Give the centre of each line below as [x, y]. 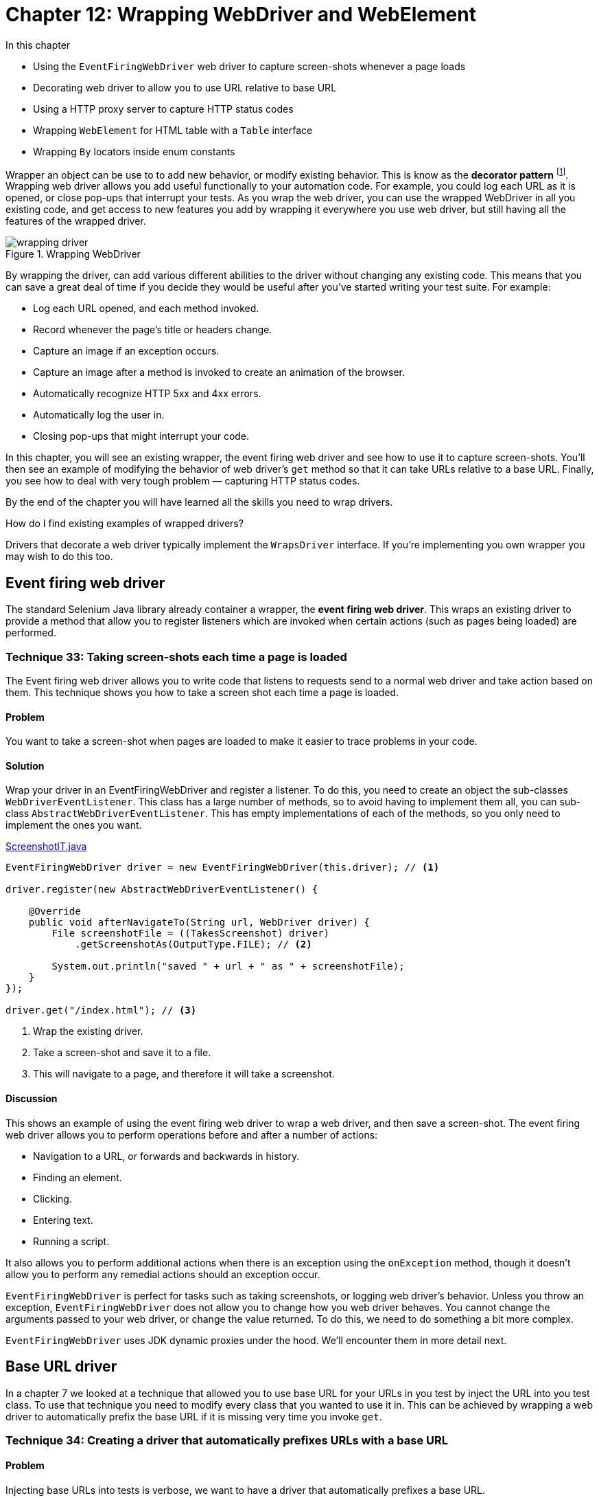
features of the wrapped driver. [76, 221]
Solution [25, 765]
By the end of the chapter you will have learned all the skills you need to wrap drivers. [199, 502]
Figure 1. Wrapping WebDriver [73, 254]
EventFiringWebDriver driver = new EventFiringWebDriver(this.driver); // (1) [223, 868]
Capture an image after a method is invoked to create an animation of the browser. [219, 372]
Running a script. [71, 1241]
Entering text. [63, 1220]
